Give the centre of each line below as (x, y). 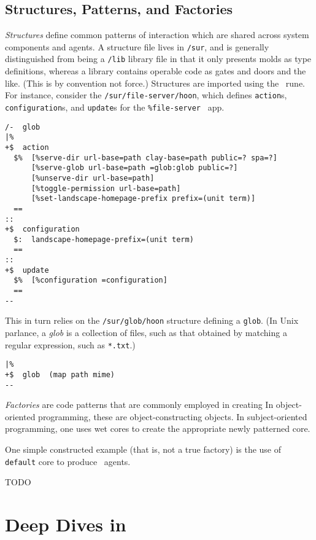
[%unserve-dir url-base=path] (93, 178)
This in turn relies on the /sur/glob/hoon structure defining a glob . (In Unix (152, 320)
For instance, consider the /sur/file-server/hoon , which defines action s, (146, 95)
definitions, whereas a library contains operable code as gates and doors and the (156, 71)
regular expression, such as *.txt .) (70, 344)
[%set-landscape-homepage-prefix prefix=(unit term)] (143, 199)
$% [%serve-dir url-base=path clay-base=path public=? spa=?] (145, 158)
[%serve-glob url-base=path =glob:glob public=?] (134, 168)
